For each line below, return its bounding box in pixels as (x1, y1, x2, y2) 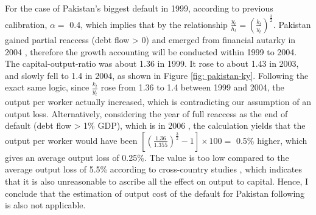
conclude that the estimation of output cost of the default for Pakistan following (5, 186, 305, 199)
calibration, (5, 18, 47, 30)
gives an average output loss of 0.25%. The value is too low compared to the (5, 151, 289, 163)
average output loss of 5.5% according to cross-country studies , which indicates (5, 163, 302, 176)
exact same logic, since (5, 81, 90, 94)
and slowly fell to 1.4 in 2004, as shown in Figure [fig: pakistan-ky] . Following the (5, 69, 309, 81)
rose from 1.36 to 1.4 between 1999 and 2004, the (100, 81, 284, 94)
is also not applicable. (5, 199, 86, 211)
